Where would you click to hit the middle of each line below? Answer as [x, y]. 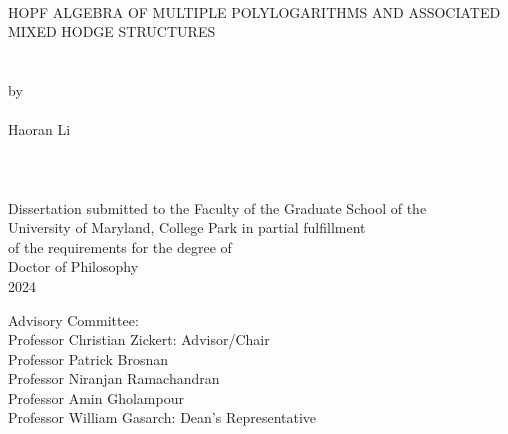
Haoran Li [39, 129]
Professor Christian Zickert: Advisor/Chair [139, 339]
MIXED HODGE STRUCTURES [112, 31]
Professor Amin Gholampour [96, 397]
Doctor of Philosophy [73, 266]
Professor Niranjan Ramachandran [114, 378]
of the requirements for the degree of [120, 246]
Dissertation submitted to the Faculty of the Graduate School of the [217, 207]
